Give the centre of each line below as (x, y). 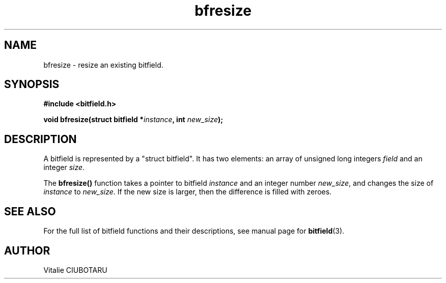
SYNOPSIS (32, 84)
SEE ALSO (30, 211)
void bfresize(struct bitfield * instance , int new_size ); (133, 120)
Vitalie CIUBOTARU (75, 270)
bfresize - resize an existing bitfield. (103, 65)
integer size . (64, 167)
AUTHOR (27, 250)
